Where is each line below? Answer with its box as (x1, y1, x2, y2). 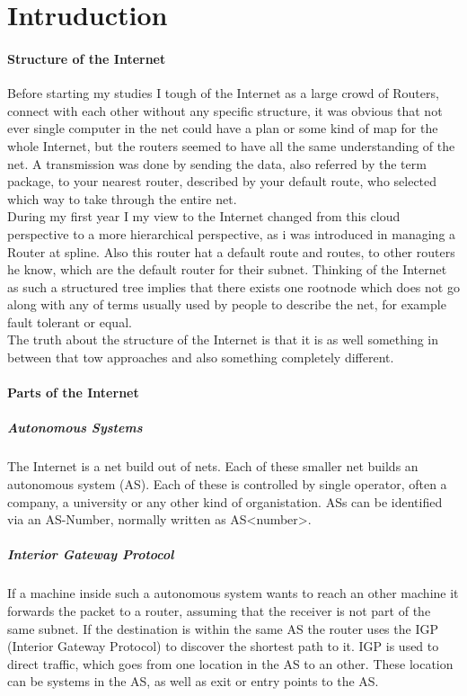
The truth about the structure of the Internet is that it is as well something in (7, 330, 439, 349)
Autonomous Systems (7, 418, 143, 437)
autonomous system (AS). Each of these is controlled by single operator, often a (7, 475, 447, 494)
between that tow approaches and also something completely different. (7, 348, 394, 367)
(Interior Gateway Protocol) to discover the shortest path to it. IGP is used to (7, 637, 439, 656)
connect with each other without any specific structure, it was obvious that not (7, 101, 443, 120)
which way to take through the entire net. (7, 189, 237, 208)
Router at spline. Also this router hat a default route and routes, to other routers (7, 242, 455, 261)
